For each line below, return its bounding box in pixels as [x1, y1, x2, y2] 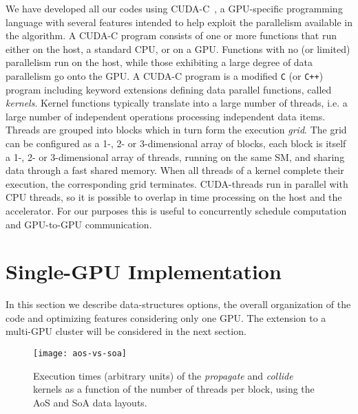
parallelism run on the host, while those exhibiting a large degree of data [6, 55, 313, 69]
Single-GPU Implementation [6, 257, 282, 285]
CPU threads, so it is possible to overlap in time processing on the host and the [6, 190, 342, 204]
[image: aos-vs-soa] [33, 349, 127, 359]
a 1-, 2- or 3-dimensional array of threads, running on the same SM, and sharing [6, 149, 345, 164]
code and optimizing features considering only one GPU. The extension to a [6, 310, 326, 325]
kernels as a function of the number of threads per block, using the [33, 382, 315, 396]
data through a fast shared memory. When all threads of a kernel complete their [6, 163, 344, 177]
